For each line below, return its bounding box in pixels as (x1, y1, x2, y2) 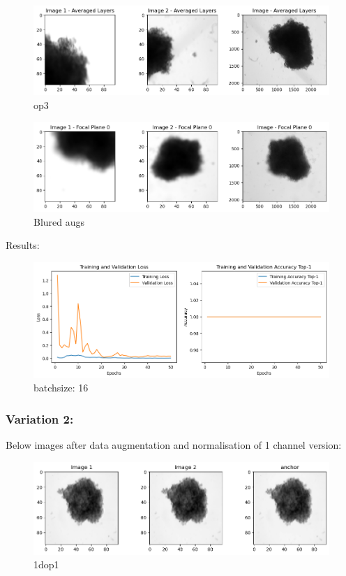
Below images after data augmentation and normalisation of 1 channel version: (6, 437, 342, 452)
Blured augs (33, 214, 85, 229)
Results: (6, 238, 40, 252)
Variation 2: (6, 410, 74, 427)
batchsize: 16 (33, 380, 89, 395)
